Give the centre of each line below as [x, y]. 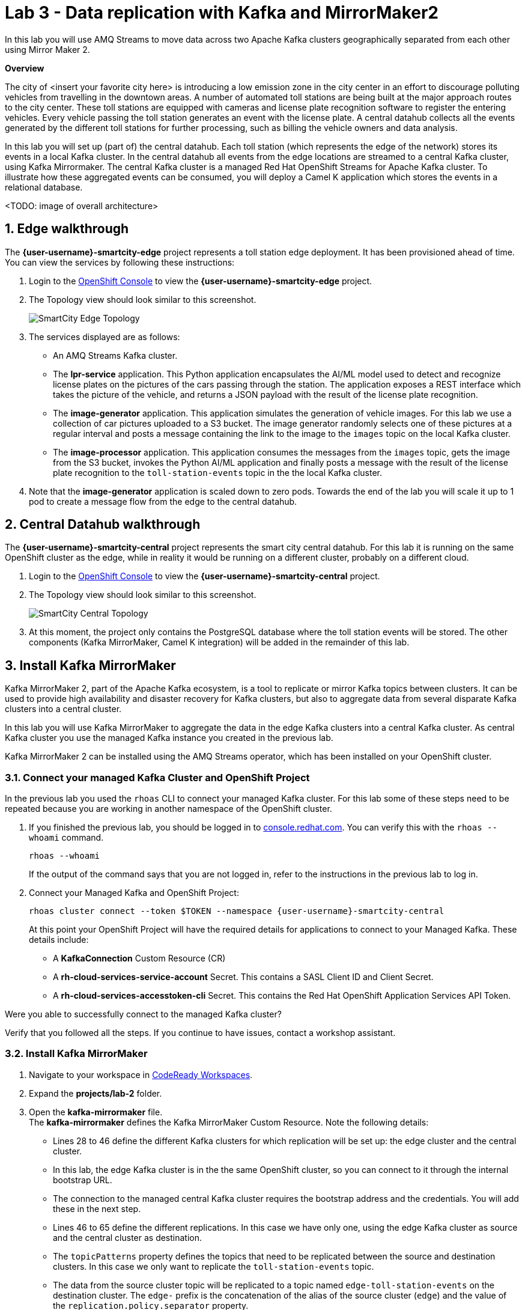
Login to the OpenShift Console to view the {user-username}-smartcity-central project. [205, 576]
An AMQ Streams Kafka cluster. [115, 355]
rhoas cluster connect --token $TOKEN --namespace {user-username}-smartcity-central [237, 911]
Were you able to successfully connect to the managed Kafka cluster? [143, 1014]
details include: [59, 940]
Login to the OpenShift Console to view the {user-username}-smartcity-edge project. [201, 281]
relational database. [44, 187]
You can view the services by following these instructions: [120, 262]
